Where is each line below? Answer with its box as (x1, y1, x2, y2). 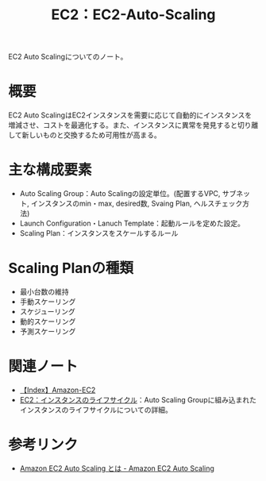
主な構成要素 (8, 161, 93, 179)
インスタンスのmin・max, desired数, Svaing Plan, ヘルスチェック (30, 198, 243, 209)
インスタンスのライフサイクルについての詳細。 (19, 405, 173, 414)
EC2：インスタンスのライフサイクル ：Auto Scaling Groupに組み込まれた (19, 394, 256, 404)
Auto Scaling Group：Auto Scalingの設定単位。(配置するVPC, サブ (19, 189, 237, 198)
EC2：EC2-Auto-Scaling (51, 6, 216, 24)
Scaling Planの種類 (8, 260, 133, 277)
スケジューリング (19, 307, 75, 316)
